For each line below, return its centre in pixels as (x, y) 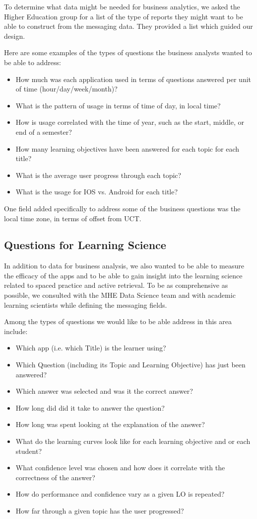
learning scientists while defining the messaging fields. (86, 304)
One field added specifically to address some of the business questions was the (122, 208)
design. (15, 36)
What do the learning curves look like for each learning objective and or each (133, 441)
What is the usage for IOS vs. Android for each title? (97, 192)
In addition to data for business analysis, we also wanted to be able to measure (124, 266)
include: (16, 331)
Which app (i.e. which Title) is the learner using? (91, 348)
